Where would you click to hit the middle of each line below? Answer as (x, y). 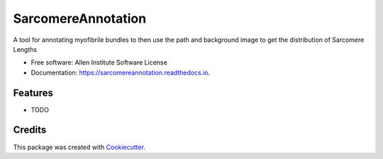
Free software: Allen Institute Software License (99, 62)
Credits (30, 130)
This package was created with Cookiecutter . (79, 147)
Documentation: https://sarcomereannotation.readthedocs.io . (121, 72)
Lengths (25, 49)
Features (33, 93)
